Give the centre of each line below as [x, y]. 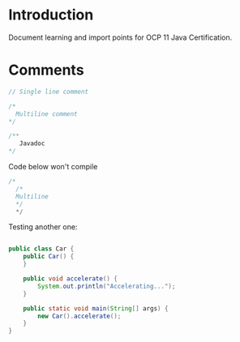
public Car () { [49, 257]
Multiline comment [47, 114]
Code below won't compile [53, 167]
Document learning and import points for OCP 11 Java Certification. [120, 37]
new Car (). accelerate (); [79, 316]
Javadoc [32, 143]
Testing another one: [43, 227]
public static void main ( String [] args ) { [96, 308]
